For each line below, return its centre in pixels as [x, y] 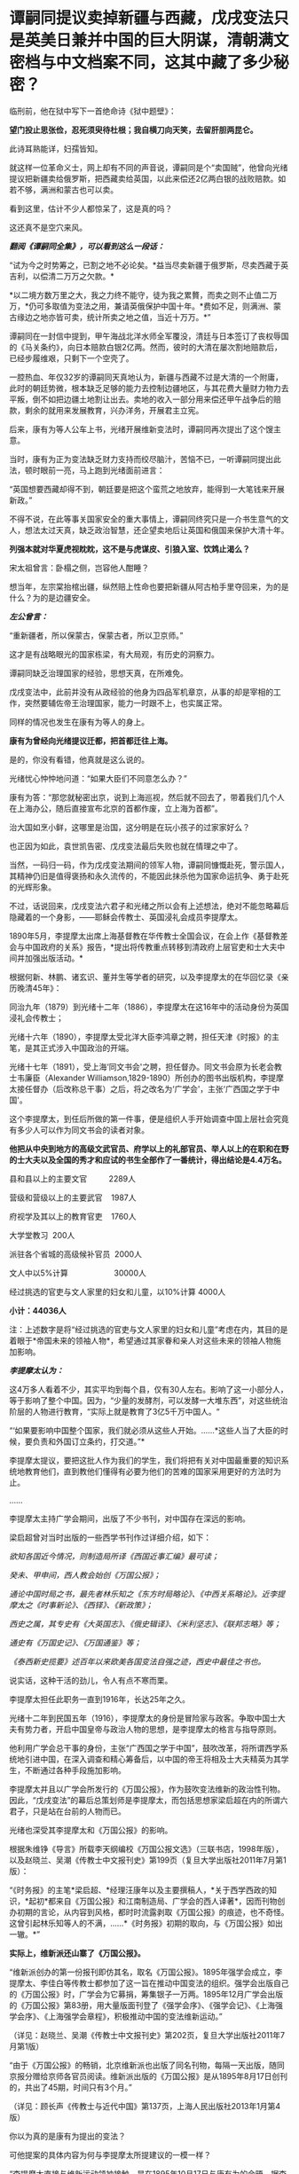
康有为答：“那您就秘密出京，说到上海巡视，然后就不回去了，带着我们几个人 [147, 797]
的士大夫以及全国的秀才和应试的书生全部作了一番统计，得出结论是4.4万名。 [148, 1159]
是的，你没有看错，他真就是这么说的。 [79, 759]
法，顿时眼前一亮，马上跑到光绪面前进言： [87, 470]
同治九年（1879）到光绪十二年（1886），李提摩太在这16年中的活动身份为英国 [149, 1007]
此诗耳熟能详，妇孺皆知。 [56, 148]
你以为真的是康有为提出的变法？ [67, 2136]
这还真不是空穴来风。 [48, 227]
